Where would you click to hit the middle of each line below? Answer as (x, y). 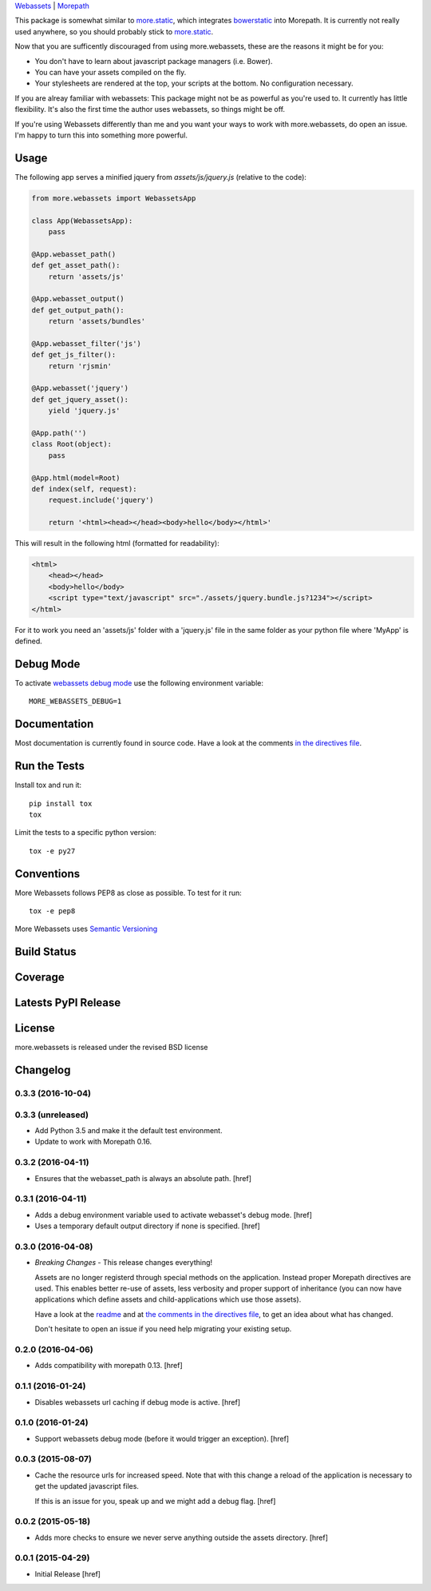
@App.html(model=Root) (76, 478)
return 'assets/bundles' (97, 321)
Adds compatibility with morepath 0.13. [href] (109, 1366)
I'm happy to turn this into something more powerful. (101, 135)
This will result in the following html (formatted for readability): (117, 543)
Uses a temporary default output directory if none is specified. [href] (148, 1226)
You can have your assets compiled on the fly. (111, 72)
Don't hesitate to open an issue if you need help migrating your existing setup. (163, 1329)
